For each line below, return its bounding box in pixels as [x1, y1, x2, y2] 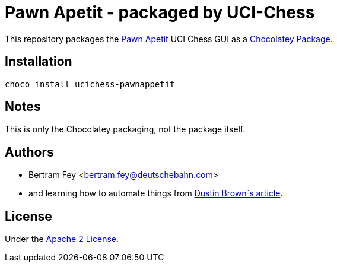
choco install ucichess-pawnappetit [5, 79, 175, 89]
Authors [5, 144, 54, 160]
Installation [5, 54, 72, 69]
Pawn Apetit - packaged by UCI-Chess [5, 2, 315, 23]
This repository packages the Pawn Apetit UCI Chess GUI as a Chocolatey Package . [5, 33, 333, 44]
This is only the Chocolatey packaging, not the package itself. [5, 124, 246, 135]
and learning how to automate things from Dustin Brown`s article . [28, 188, 283, 199]
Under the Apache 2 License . [5, 234, 119, 244]
